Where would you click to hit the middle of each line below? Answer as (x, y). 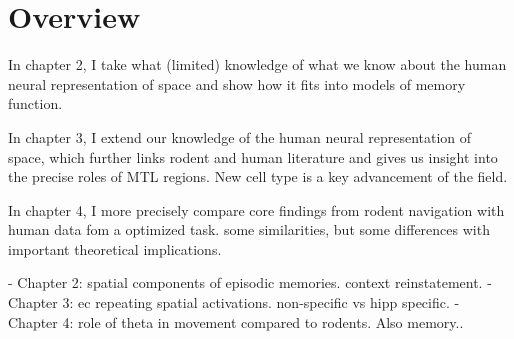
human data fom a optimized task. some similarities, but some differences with (249, 229)
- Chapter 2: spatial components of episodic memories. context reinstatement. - (250, 282)
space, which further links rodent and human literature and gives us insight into (253, 156)
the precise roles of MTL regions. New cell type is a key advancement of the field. (258, 176)
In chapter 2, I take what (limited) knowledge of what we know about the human (257, 64)
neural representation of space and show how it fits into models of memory (237, 83)
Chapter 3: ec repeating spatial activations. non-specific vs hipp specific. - (234, 302)
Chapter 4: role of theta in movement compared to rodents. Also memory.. (236, 321)
